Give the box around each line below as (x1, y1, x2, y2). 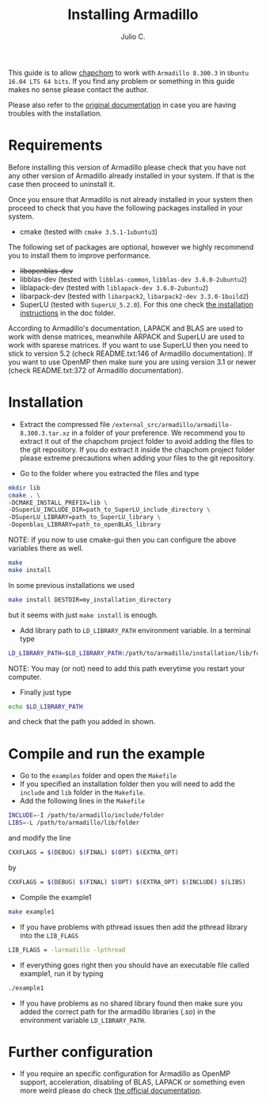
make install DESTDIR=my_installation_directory (8, 596, 172, 604)
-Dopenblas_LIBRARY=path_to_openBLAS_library (8, 521, 161, 529)
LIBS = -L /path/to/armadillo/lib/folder (8, 819, 140, 827)
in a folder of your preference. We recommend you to (70, 428, 245, 437)
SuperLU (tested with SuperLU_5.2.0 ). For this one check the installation (19, 300, 254, 309)
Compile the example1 (19, 892, 93, 902)
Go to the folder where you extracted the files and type (19, 468, 199, 478)
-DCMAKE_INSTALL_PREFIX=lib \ (8, 498, 108, 506)
